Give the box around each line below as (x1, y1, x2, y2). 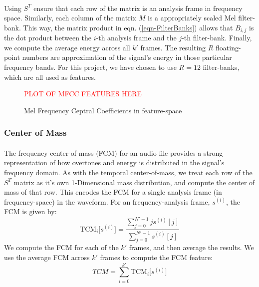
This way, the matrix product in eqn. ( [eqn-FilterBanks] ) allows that (23, 22, 233, 32)
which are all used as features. (4, 71, 96, 82)
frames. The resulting (140, 42, 206, 52)
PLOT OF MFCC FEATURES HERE (24, 88, 142, 99)
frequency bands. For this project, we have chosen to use (4, 62, 177, 72)
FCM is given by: (4, 206, 57, 217)
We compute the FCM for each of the (4, 242, 119, 253)
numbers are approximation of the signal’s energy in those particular (22, 52, 232, 62)
